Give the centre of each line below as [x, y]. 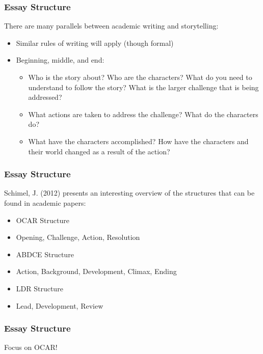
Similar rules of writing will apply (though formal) [95, 43]
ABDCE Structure [45, 254]
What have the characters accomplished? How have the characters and [138, 141]
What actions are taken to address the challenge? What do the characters [143, 114]
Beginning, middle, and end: [60, 60]
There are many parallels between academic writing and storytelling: [111, 26]
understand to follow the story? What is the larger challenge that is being [143, 87]
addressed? [45, 97]
